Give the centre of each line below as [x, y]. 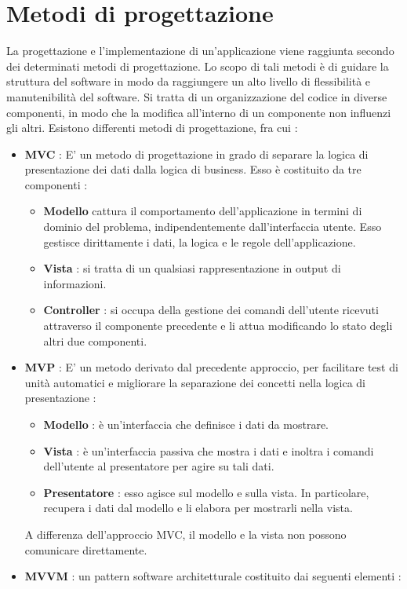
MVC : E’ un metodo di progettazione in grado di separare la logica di [196, 154]
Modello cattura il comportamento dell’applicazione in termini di [203, 211]
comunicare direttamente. [86, 549]
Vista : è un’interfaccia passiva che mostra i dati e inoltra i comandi [209, 450]
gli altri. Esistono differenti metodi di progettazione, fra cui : [152, 128]
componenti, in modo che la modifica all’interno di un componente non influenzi [199, 112]
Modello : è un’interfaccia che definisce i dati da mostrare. [186, 424]
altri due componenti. [95, 340]
